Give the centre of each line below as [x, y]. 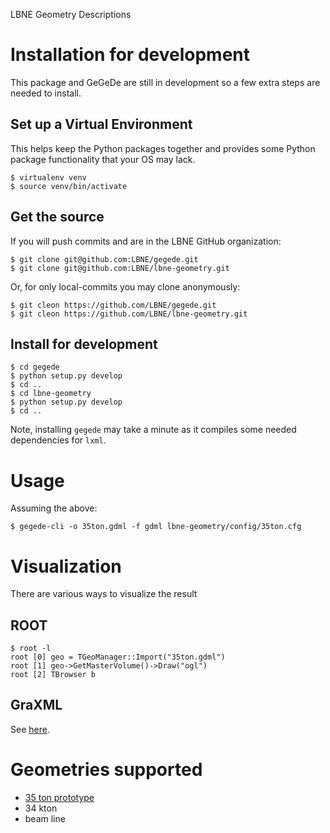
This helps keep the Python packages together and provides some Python [163, 148]
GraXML [36, 705]
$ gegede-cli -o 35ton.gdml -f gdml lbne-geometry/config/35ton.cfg [156, 527]
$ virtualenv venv [48, 177]
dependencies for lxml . [58, 440]
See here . [30, 729]
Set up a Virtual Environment [101, 124]
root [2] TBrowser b [53, 675]
